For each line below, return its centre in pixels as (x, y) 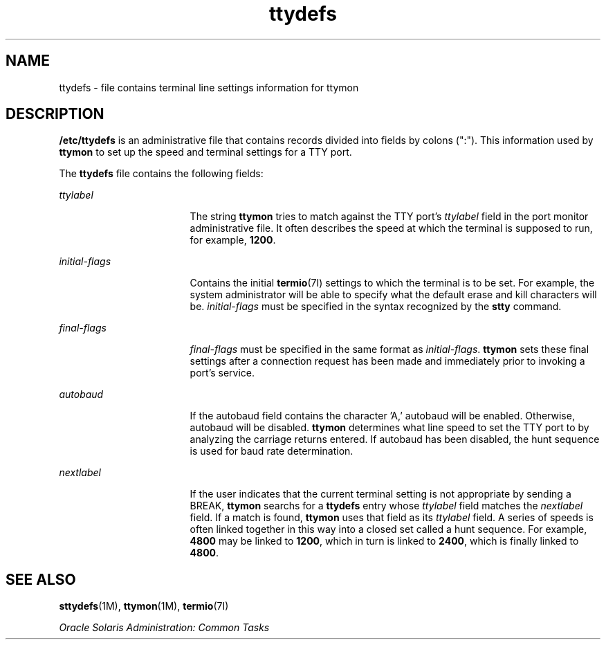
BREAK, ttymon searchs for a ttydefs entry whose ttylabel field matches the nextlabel (386, 506)
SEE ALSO (41, 579)
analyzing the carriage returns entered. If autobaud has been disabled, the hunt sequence (395, 439)
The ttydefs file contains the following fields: (161, 174)
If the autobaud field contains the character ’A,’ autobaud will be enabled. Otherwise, (382, 416)
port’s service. (222, 373)
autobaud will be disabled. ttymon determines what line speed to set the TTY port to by (389, 428)
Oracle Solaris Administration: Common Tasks (164, 628)
